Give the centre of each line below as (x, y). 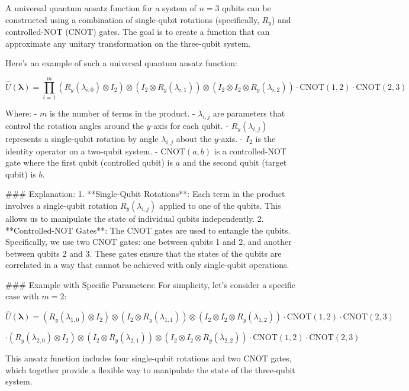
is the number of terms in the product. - (122, 113)
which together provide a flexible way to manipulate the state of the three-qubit (150, 369)
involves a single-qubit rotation (62, 205)
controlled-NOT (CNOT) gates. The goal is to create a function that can (138, 32)
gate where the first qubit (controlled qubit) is (89, 162)
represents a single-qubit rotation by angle (82, 138)
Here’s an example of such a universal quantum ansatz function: (121, 63)
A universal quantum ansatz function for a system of (101, 8)
